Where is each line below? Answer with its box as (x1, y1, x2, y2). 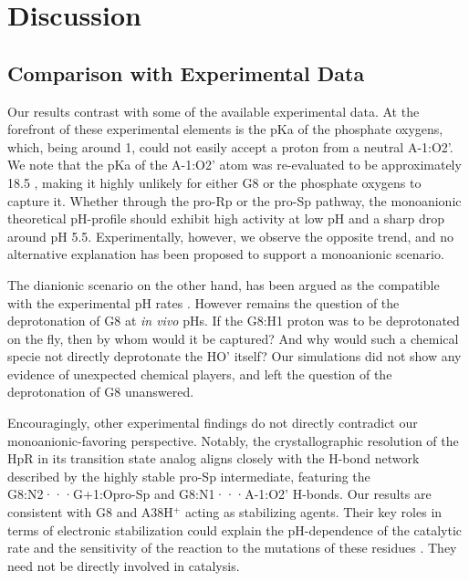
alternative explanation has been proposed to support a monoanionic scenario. (7, 244, 444, 264)
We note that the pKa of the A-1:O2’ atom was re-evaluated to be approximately (7, 155, 462, 174)
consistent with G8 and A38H (7, 503, 173, 522)
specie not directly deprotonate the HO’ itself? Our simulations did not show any (7, 347, 462, 366)
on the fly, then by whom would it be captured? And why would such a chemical (7, 328, 459, 348)
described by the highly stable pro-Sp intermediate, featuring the (7, 466, 370, 485)
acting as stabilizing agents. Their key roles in (184, 503, 443, 522)
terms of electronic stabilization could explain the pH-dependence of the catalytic (7, 520, 463, 539)
